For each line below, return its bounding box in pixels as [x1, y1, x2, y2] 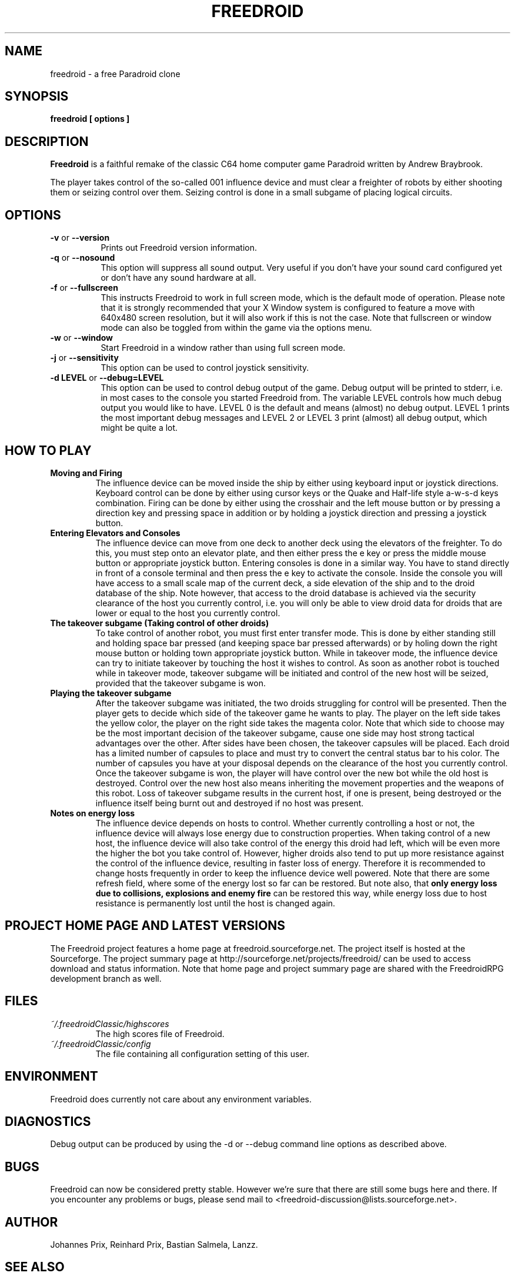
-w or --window [50, 333, 113, 343]
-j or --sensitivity [50, 353, 119, 363]
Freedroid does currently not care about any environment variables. [50, 1094, 312, 1104]
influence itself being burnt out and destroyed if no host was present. [95, 797, 364, 808]
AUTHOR [5, 1214, 58, 1230]
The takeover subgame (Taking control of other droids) [50, 617, 269, 628]
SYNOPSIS [5, 89, 69, 104]
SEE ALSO [5, 1260, 65, 1275]
